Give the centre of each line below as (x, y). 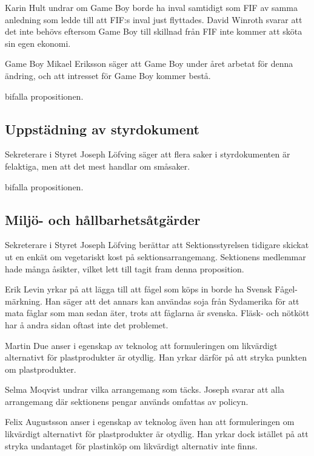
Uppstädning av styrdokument (102, 129)
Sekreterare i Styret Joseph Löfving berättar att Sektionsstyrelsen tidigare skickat (157, 245)
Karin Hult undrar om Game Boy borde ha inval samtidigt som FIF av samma (151, 7)
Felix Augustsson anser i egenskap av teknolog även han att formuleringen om (150, 422)
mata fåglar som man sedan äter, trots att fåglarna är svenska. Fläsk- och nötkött (157, 313)
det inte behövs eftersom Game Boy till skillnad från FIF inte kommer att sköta (154, 31)
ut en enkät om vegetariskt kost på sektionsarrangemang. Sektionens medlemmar (155, 256)
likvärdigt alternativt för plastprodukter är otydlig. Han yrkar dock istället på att (157, 434)
